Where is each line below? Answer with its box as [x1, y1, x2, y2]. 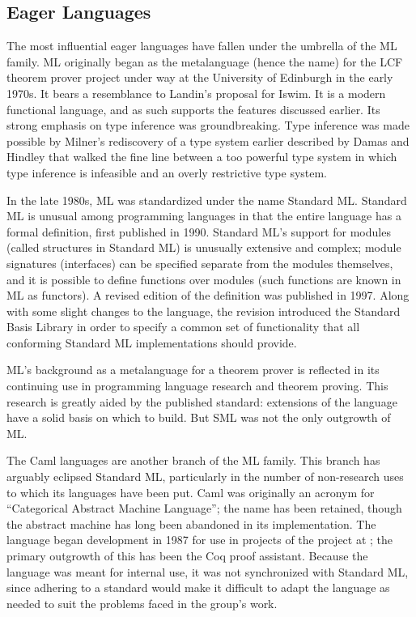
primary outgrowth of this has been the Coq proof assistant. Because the [6, 547, 368, 564]
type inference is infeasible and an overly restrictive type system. [6, 164, 328, 181]
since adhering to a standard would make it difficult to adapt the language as [6, 579, 390, 596]
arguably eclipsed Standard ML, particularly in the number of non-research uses [6, 468, 404, 485]
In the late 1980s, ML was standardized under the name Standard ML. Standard [6, 191, 407, 208]
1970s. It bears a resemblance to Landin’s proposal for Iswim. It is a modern [6, 84, 386, 101]
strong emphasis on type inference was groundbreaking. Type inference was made [6, 117, 410, 134]
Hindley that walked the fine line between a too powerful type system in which [6, 148, 397, 165]
